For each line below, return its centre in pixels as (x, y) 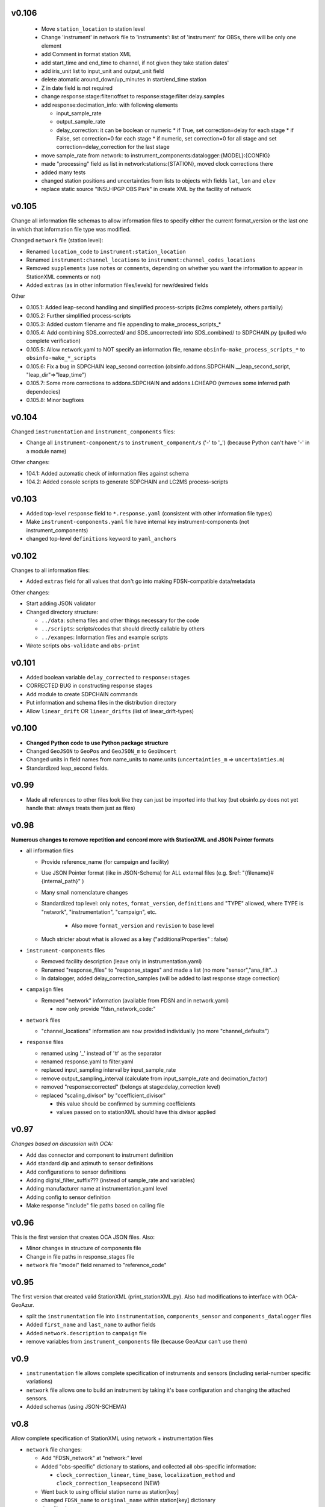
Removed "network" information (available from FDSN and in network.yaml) (135, 1000)
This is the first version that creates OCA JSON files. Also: (83, 1237)
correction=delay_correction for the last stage (113, 147)
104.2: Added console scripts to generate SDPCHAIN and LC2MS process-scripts (127, 482)
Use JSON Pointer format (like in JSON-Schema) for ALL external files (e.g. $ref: (141, 873)
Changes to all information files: (51, 570)
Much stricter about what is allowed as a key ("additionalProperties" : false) (135, 939)
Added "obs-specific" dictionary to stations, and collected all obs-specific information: (149, 1466)
